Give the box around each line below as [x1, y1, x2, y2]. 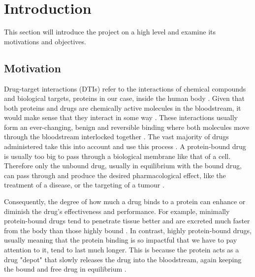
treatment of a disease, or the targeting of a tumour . [4, 180, 164, 190]
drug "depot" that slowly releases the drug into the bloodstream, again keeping [4, 254, 242, 264]
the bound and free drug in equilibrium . [4, 264, 127, 274]
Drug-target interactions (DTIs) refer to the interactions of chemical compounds [4, 83, 246, 93]
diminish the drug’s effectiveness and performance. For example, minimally [4, 206, 230, 216]
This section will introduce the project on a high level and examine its [4, 27, 216, 37]
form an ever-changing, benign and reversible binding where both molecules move [4, 122, 250, 132]
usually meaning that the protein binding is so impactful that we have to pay [4, 235, 237, 245]
